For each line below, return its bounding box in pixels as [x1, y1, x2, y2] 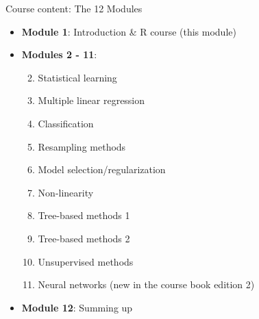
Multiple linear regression [38, 93, 145, 107]
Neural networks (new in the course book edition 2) [38, 277, 255, 292]
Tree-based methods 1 [38, 208, 130, 222]
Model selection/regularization [38, 162, 166, 177]
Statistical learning [38, 70, 117, 84]
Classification [38, 116, 94, 130]
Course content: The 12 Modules [5, 1, 143, 15]
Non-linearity [38, 185, 94, 199]
